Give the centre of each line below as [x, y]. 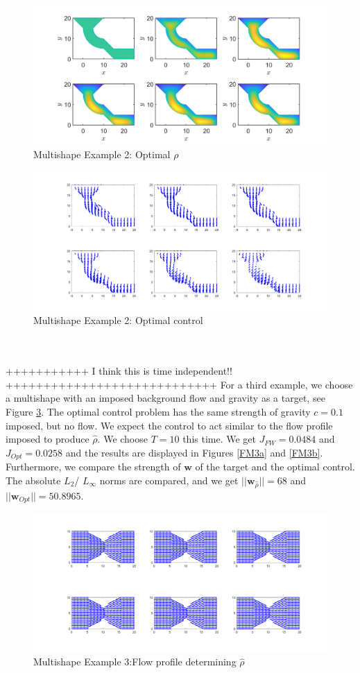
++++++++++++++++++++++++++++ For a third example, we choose [179, 384]
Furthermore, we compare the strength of [93, 467]
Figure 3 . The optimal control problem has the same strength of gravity [158, 411]
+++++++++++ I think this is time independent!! [119, 371]
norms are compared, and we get [169, 480]
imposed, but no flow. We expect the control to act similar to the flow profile [169, 425]
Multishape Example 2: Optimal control [118, 320]
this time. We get [220, 439]
